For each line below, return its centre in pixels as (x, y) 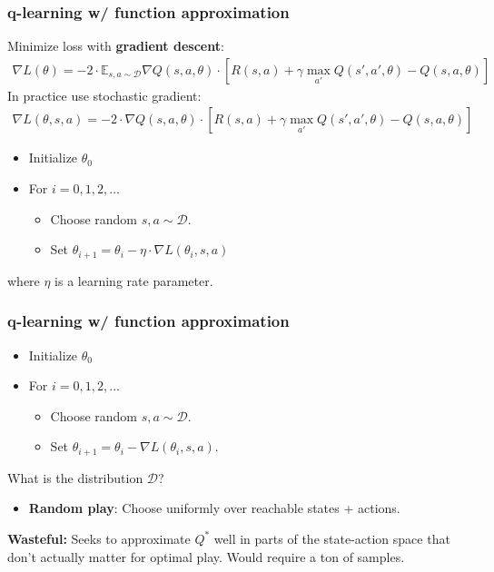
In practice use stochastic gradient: (104, 95)
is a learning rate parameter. (134, 280)
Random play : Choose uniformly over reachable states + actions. (214, 508)
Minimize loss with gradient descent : (116, 46)
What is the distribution (75, 477)
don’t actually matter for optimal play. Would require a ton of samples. (206, 556)
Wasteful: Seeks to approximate (99, 538)
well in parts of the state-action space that (332, 538)
